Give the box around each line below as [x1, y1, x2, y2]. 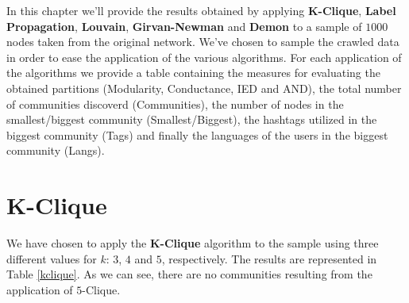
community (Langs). [6, 142, 105, 159]
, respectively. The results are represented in [161, 250, 377, 267]
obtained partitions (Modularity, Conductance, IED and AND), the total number [6, 79, 402, 96]
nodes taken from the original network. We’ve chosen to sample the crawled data [6, 33, 399, 50]
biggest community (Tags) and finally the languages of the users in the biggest [6, 126, 388, 143]
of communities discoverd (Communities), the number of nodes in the [6, 95, 344, 112]
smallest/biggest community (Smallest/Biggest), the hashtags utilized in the [6, 111, 377, 128]
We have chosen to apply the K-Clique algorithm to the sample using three [6, 235, 379, 251]
